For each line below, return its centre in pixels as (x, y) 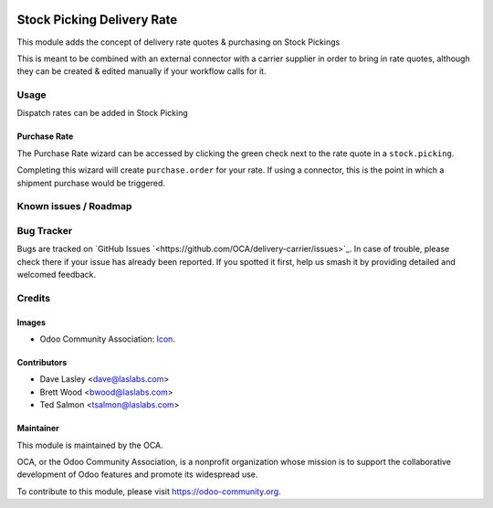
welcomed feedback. (57, 275)
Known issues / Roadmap (74, 206)
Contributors (42, 363)
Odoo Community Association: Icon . (107, 339)
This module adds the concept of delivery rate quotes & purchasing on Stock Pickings (178, 42)
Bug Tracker (45, 230)
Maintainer (38, 429)
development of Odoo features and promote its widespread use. (137, 474)
